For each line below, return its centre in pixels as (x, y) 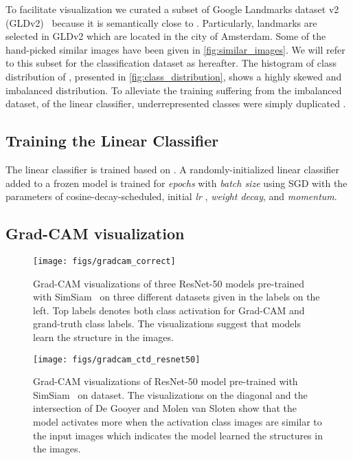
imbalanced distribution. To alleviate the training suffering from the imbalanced (174, 90)
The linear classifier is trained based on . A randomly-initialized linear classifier (173, 169)
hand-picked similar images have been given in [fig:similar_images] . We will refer (175, 49)
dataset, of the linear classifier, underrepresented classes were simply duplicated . (176, 103)
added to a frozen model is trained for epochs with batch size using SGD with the (176, 183)
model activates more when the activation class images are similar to (178, 421)
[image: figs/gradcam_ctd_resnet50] (117, 359)
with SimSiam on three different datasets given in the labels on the (176, 297)
